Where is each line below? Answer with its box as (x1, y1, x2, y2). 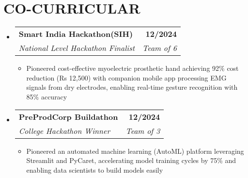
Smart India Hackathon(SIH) (18, 28, 133, 40)
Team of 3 (125, 125, 160, 136)
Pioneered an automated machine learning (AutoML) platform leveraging (26, 146, 244, 156)
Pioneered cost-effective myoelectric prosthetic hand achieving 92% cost (26, 63, 239, 73)
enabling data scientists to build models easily (26, 164, 163, 175)
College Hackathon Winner (18, 125, 110, 136)
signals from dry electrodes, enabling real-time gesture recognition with (26, 82, 238, 92)
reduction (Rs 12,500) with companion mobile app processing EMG (26, 72, 227, 82)
